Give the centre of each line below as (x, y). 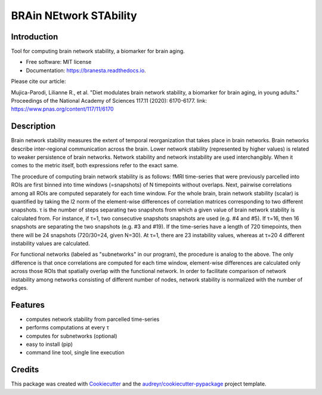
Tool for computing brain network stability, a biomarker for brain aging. (98, 51)
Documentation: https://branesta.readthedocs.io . (86, 70)
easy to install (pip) (49, 344)
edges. (19, 287)
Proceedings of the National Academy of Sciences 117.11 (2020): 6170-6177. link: (109, 101)
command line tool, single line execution (75, 353)
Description (33, 126)
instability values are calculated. (50, 243)
